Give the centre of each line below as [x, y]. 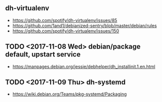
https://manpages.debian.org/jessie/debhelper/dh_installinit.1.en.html [84, 66]
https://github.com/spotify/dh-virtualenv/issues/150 [66, 31]
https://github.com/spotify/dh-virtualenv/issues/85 [65, 20]
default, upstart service [43, 54]
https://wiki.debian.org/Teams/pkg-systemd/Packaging [69, 94]
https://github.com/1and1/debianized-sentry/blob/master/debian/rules [85, 25]
